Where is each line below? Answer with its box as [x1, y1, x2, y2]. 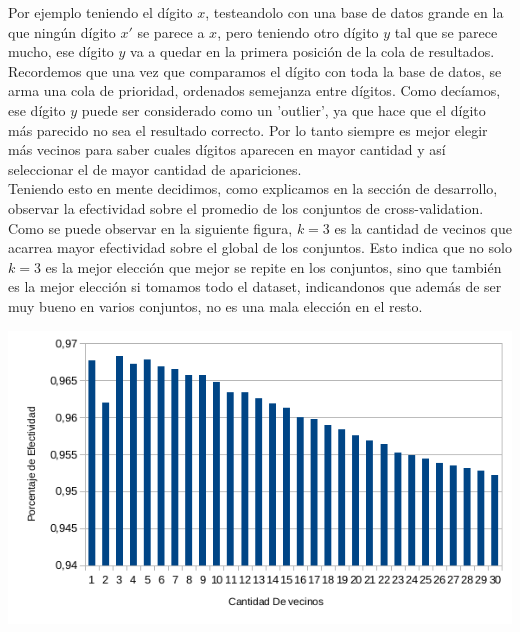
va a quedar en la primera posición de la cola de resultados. [130, 41, 495, 62]
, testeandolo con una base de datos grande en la [205, 2, 504, 22]
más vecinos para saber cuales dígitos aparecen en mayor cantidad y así [8, 139, 446, 160]
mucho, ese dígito [8, 41, 114, 62]
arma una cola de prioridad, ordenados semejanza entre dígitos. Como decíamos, [8, 80, 501, 101]
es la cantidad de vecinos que [334, 217, 512, 238]
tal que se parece [394, 21, 498, 42]
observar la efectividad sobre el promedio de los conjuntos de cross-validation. [8, 197, 484, 218]
